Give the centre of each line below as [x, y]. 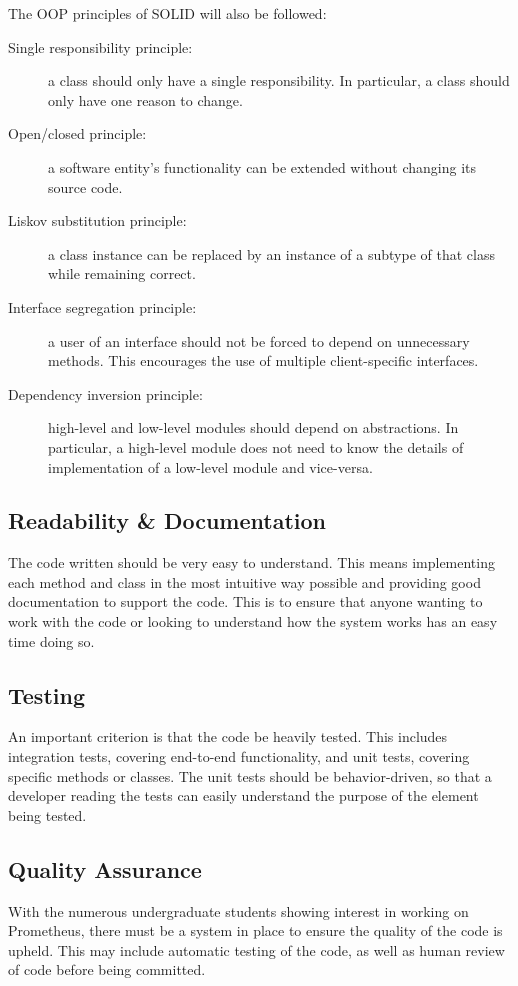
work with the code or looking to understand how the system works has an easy [253, 621]
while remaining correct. [122, 273]
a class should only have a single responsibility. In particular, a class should [279, 80]
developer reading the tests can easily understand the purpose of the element [243, 795]
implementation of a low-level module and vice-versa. [210, 466]
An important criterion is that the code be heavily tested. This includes [228, 736]
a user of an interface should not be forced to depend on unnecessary [259, 340]
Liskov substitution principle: [97, 220]
